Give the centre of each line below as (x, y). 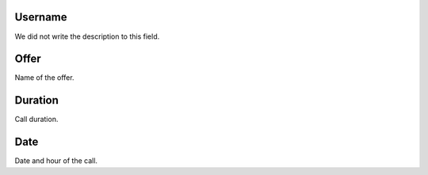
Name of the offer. (44, 78)
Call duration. (36, 120)
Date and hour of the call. (56, 161)
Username (41, 17)
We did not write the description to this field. (87, 36)
